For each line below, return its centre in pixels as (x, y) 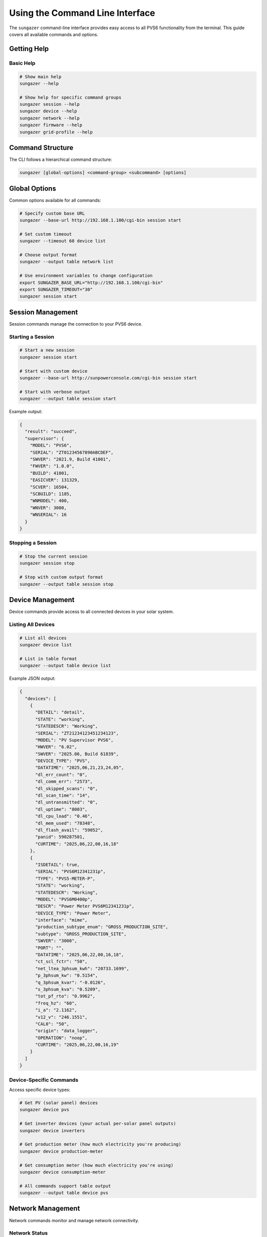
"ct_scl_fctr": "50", (61, 962)
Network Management (44, 1209)
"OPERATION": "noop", (61, 1038)
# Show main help (41, 76)
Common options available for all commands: (55, 200)
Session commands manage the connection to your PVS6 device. (76, 324)
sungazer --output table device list (65, 666)
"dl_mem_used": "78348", (66, 823)
